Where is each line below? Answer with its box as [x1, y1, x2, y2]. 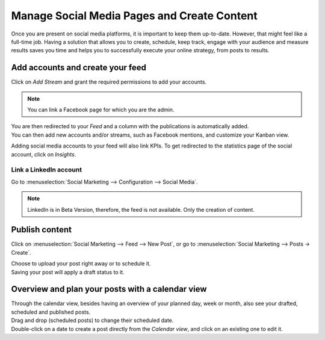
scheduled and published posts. [11, 308, 91, 315]
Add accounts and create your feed [11, 63, 147, 73]
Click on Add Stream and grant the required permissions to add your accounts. [11, 78, 207, 85]
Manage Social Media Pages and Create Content [11, 9, 258, 22]
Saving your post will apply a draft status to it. [11, 268, 125, 276]
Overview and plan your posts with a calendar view [11, 284, 207, 294]
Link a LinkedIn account [11, 165, 82, 174]
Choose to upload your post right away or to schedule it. [11, 260, 151, 267]
